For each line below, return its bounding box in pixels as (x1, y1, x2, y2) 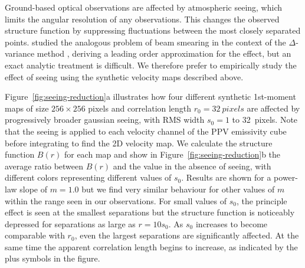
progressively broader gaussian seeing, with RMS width (5, 113, 205, 126)
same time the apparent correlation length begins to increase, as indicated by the (5, 240, 298, 253)
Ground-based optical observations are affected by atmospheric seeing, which (5, 1, 283, 13)
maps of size (5, 102, 49, 114)
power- (274, 171, 298, 184)
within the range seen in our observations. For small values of (5, 194, 227, 207)
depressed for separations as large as (5, 217, 136, 230)
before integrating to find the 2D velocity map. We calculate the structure (5, 136, 273, 149)
